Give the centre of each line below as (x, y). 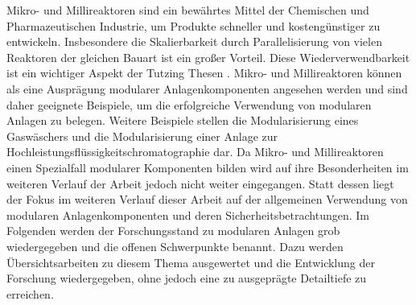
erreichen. (30, 293)
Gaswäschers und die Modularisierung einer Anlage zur (142, 136)
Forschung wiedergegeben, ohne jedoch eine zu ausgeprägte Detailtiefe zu (187, 278)
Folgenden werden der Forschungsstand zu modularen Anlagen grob (173, 231)
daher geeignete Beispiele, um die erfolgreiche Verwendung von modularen (189, 104)
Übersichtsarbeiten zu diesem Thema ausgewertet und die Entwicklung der (191, 262)
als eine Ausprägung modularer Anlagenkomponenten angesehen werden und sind (207, 88)
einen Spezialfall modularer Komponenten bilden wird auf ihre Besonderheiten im (208, 167)
